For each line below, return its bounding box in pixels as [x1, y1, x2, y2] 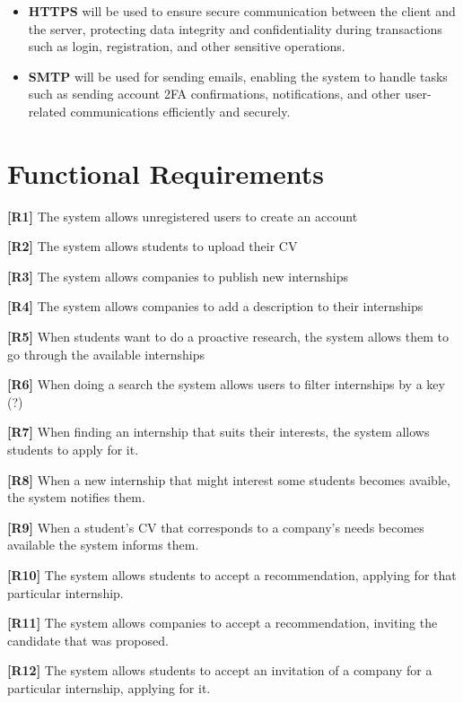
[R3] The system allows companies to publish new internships [7, 266, 349, 285]
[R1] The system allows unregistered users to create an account [7, 206, 358, 225]
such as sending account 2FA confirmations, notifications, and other [28, 84, 401, 103]
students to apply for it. [7, 440, 139, 459]
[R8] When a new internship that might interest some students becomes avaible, [7, 470, 450, 489]
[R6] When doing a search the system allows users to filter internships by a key [7, 375, 445, 394]
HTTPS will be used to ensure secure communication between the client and [28, 2, 456, 20]
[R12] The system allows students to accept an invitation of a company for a [7, 661, 432, 680]
